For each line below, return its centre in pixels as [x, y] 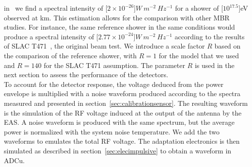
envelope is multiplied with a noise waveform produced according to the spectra [122, 93]
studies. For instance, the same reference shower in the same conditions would [119, 27]
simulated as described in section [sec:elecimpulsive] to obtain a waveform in [118, 150]
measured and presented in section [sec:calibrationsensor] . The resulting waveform [126, 103]
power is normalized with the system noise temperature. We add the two [112, 131]
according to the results [210, 36]
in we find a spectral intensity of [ [56, 8]
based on [228, 46]
